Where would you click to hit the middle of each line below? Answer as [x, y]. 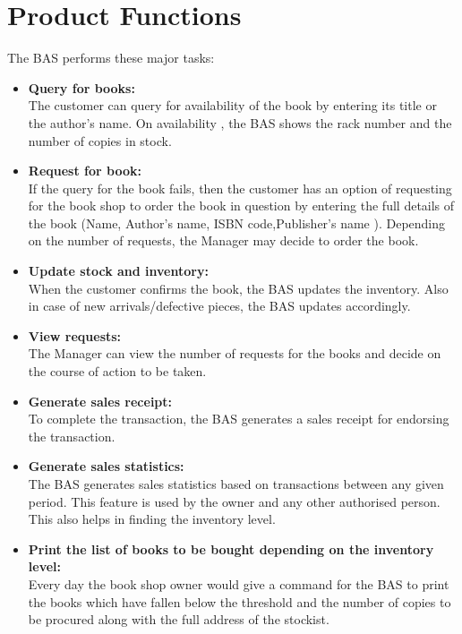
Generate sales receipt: [100, 401]
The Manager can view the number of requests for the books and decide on [235, 353]
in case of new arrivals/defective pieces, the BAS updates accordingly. [219, 306]
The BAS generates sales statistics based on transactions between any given [236, 484]
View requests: [75, 335]
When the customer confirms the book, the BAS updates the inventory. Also [238, 288]
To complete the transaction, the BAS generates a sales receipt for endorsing [239, 419]
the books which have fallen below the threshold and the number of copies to [240, 601]
